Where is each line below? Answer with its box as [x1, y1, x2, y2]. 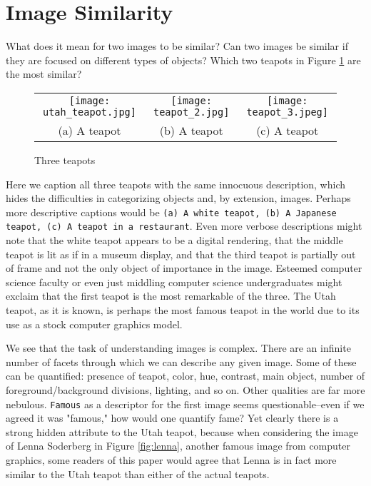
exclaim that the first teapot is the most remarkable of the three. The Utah [6, 288, 336, 303]
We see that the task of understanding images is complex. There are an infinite [6, 340, 351, 355]
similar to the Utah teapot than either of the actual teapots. [6, 466, 270, 481]
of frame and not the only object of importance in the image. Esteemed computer [6, 260, 362, 275]
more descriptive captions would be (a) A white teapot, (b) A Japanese [6, 204, 337, 219]
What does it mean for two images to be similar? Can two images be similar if [6, 39, 348, 54]
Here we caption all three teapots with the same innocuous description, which [6, 176, 346, 191]
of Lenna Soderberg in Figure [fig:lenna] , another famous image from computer [6, 438, 350, 453]
